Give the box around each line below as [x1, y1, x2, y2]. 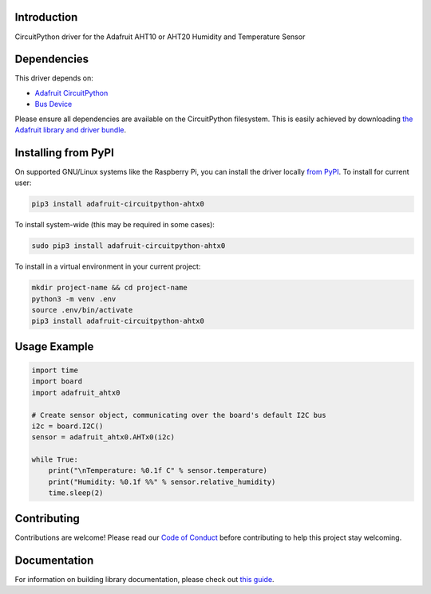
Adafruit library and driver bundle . [14, 124, 127, 135]
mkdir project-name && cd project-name [31, 283, 188, 293]
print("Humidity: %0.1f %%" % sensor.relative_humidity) [48, 477, 276, 486]
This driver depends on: [14, 73, 93, 83]
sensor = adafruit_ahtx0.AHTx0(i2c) [31, 433, 176, 442]
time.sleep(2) [48, 489, 104, 498]
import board [31, 377, 83, 386]
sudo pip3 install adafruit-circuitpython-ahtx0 [31, 242, 226, 250]
